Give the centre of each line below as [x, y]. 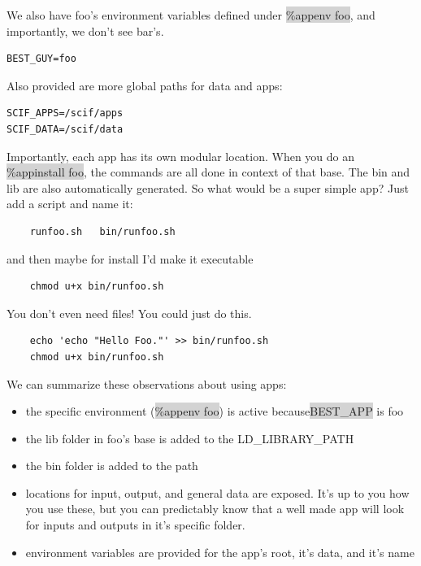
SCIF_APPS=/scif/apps [65, 113]
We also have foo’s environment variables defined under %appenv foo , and [191, 15]
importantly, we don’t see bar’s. [85, 30]
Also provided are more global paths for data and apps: [145, 85]
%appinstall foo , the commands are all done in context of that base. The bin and [208, 172]
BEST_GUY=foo [41, 59]
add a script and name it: [70, 204]
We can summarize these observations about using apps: [147, 383]
